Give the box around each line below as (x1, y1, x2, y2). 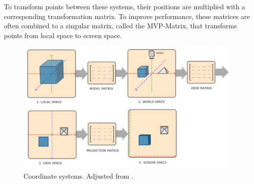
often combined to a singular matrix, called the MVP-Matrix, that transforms (4, 20, 237, 31)
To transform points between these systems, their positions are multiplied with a (4, 1, 245, 11)
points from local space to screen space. (4, 30, 122, 40)
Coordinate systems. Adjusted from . (23, 170, 134, 181)
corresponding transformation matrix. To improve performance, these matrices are (4, 11, 250, 21)
